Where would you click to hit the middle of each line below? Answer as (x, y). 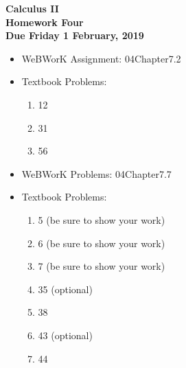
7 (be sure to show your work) (102, 266)
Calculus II (32, 8)
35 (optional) (65, 289)
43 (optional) (65, 335)
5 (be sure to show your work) (102, 219)
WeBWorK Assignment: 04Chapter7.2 (101, 58)
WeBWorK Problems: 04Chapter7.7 (96, 173)
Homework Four (45, 22)
